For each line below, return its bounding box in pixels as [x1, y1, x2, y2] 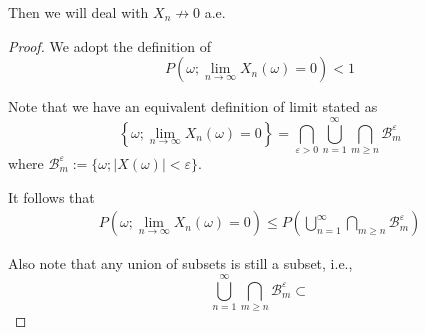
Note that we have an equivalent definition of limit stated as [8, 96, 378, 117]
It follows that [8, 186, 95, 207]
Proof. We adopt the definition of [8, 35, 211, 56]
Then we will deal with [8, 2, 149, 22]
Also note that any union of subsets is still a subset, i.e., [8, 253, 353, 274]
